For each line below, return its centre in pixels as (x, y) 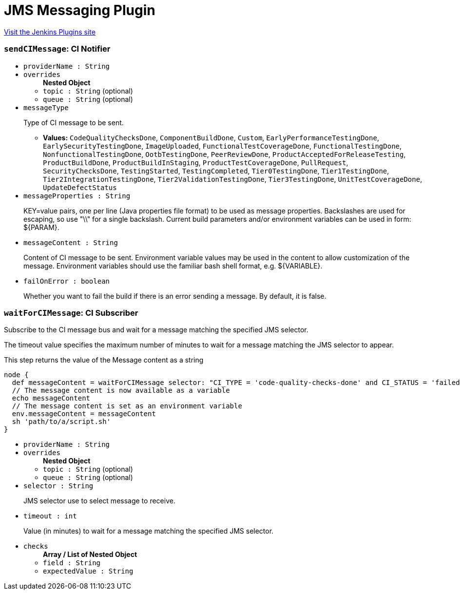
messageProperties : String (77, 196)
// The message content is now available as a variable (121, 391)
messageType (46, 107)
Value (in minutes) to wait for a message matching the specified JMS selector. (149, 531)
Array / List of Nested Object (90, 555)
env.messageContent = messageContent (84, 414)
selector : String (58, 486)
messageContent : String (71, 242)
